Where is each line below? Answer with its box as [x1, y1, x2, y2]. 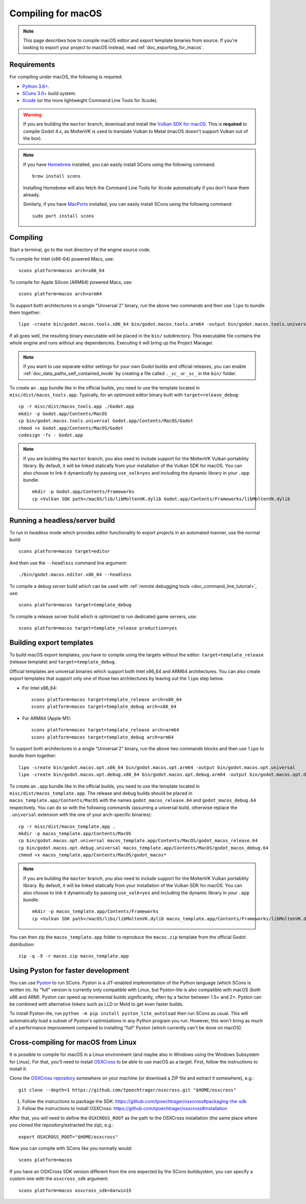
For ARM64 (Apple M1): [22, 715, 71, 721]
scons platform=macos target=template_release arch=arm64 [31, 727, 180, 733]
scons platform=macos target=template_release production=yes [18, 625, 177, 631]
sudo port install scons [32, 213, 94, 219]
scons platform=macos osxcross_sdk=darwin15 [18, 1187, 132, 1193]
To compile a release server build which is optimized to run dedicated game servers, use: [9, 613, 197, 620]
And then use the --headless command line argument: [9, 559, 127, 566]
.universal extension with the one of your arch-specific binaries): [9, 812, 152, 818]
